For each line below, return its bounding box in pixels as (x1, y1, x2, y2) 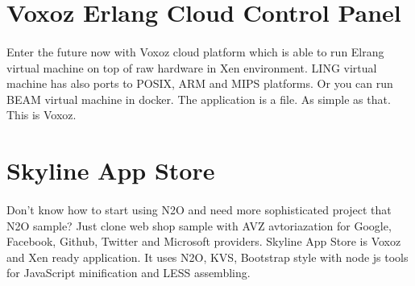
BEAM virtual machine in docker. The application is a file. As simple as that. (6, 90, 391, 107)
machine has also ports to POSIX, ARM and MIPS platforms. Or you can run (6, 75, 393, 92)
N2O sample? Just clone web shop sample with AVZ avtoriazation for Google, (6, 217, 392, 234)
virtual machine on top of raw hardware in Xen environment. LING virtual (6, 59, 377, 76)
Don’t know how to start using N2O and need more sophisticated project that (6, 201, 392, 218)
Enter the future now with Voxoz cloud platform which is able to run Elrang (6, 43, 384, 60)
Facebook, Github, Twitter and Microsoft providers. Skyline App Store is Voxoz (6, 233, 401, 250)
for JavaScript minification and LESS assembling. (6, 264, 251, 281)
